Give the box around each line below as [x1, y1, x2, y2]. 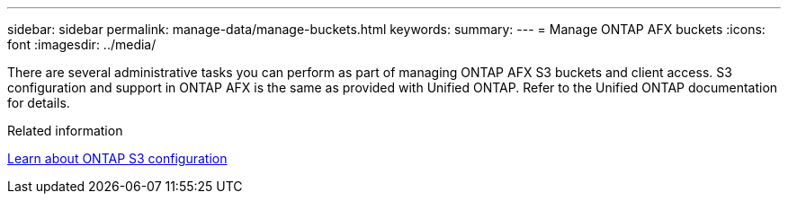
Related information [7, 123, 123, 138]
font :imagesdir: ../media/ [7, 37, 157, 52]
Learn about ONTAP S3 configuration [7, 151, 228, 166]
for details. [7, 95, 70, 110]
